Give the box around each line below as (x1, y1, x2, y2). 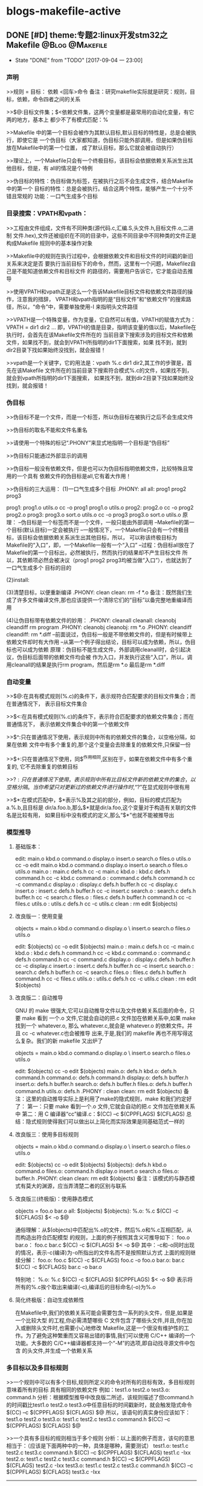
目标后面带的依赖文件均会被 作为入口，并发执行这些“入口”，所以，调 (22, 653, 193, 661)
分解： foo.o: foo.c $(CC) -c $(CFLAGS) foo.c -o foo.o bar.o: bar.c (20, 1256, 185, 1264)
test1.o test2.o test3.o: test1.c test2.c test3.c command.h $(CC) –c (6, 1416, 171, 1423)
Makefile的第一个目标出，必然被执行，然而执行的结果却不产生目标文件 (6, 548, 181, 556)
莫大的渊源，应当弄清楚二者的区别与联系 (25, 1182, 127, 1190)
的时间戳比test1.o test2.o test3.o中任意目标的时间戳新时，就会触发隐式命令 (6, 1401, 192, 1408)
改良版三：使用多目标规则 (14, 1131, 79, 1138)
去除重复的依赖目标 (30, 762, 79, 770)
